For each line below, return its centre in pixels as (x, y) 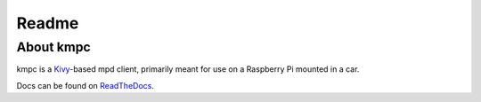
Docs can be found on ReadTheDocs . (86, 85)
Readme (48, 23)
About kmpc (53, 47)
